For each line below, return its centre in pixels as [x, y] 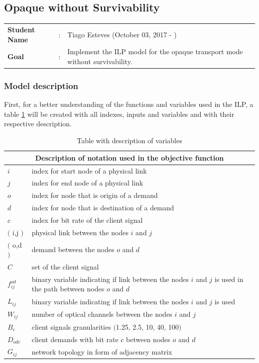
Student [21, 29]
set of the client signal [65, 267]
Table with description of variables [129, 140]
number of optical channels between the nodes [102, 314]
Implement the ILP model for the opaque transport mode [155, 51]
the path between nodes [68, 289]
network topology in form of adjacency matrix [102, 351]
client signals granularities [71, 326]
